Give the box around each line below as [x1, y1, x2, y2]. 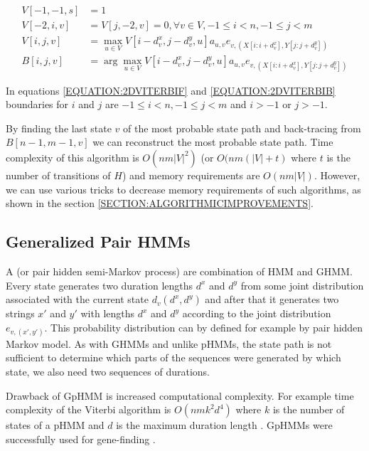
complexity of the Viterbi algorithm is [6, 402, 171, 417]
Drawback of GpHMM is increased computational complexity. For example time [6, 388, 354, 403]
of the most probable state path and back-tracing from [123, 120, 361, 135]
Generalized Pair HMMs [6, 230, 191, 253]
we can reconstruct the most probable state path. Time [92, 134, 333, 149]
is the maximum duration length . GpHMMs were [116, 418, 333, 433]
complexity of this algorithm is [6, 149, 139, 164]
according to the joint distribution [182, 306, 331, 321]
